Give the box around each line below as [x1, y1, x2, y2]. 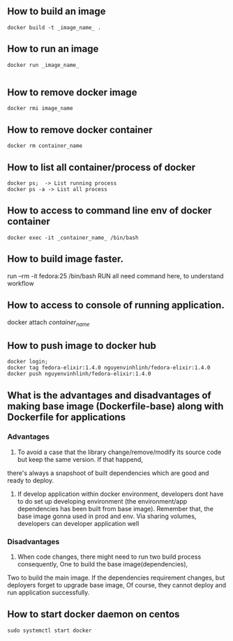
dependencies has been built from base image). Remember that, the [17, 504, 214, 513]
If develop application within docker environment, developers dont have [17, 490, 224, 498]
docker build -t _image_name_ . [7, 24, 101, 31]
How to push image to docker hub [7, 340, 157, 352]
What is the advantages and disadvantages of [7, 389, 211, 401]
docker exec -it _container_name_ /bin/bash [7, 234, 139, 241]
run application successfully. [7, 589, 90, 597]
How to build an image [7, 6, 106, 17]
